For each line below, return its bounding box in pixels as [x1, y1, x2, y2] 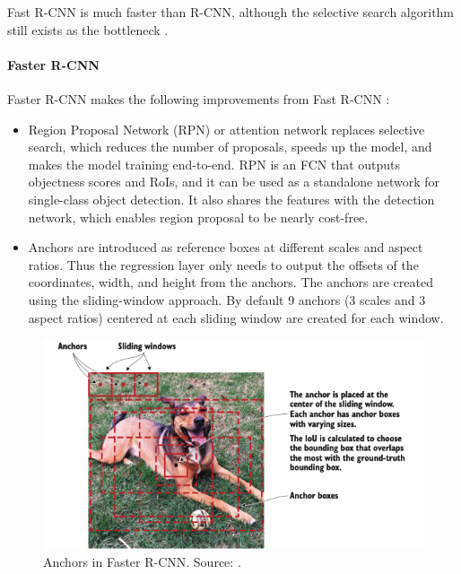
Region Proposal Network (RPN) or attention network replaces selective [28, 119, 425, 138]
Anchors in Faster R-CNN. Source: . [43, 552, 241, 571]
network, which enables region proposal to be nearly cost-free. [28, 207, 369, 226]
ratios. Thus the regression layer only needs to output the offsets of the [28, 255, 419, 274]
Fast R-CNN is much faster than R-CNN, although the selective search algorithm [7, 3, 455, 21]
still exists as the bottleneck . [7, 20, 169, 39]
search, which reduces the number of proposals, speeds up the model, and [28, 137, 432, 156]
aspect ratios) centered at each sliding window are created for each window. [28, 308, 444, 326]
